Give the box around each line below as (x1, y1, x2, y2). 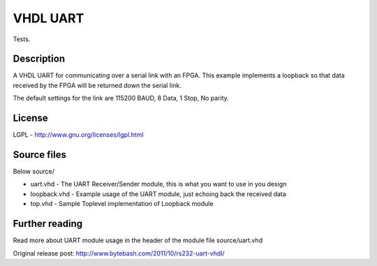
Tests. (13, 35, 31, 43)
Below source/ (13, 168, 55, 176)
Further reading (13, 218, 83, 230)
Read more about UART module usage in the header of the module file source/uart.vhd (13, 236, 263, 244)
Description (13, 53, 66, 65)
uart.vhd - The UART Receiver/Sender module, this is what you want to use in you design (30, 180, 287, 189)
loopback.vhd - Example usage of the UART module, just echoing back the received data (30, 189, 286, 198)
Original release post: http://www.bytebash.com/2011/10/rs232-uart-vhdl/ (13, 249, 225, 258)
